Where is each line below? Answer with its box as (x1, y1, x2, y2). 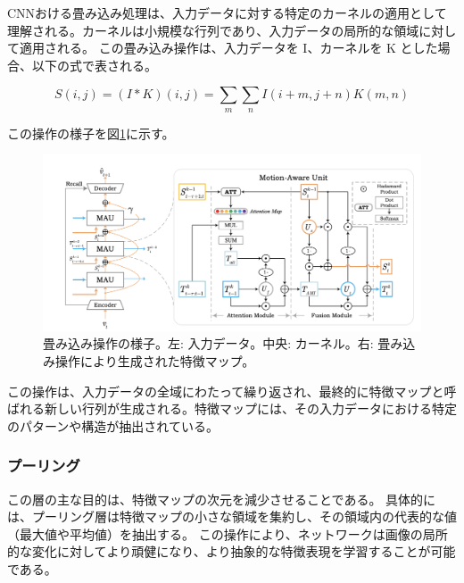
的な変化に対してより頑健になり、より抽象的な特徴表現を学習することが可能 (7, 542, 456, 561)
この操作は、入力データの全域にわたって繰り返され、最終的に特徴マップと (7, 381, 444, 400)
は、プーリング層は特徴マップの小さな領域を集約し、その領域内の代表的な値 (7, 507, 457, 526)
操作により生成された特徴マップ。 (54, 352, 255, 371)
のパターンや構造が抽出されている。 (7, 416, 219, 435)
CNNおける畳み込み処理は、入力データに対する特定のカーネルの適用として (7, 4, 447, 21)
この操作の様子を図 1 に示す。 (7, 123, 175, 142)
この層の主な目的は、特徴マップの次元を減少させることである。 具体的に (7, 489, 436, 508)
